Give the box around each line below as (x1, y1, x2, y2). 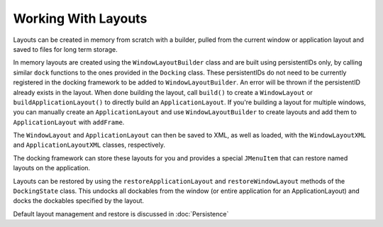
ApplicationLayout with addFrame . (13, 118, 125, 126)
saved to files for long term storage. (13, 45, 118, 53)
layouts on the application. (13, 164, 91, 172)
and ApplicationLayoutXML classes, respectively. (13, 140, 166, 149)
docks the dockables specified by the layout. (13, 196, 145, 205)
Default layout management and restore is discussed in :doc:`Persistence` (13, 209, 229, 218)
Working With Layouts (13, 11, 148, 26)
